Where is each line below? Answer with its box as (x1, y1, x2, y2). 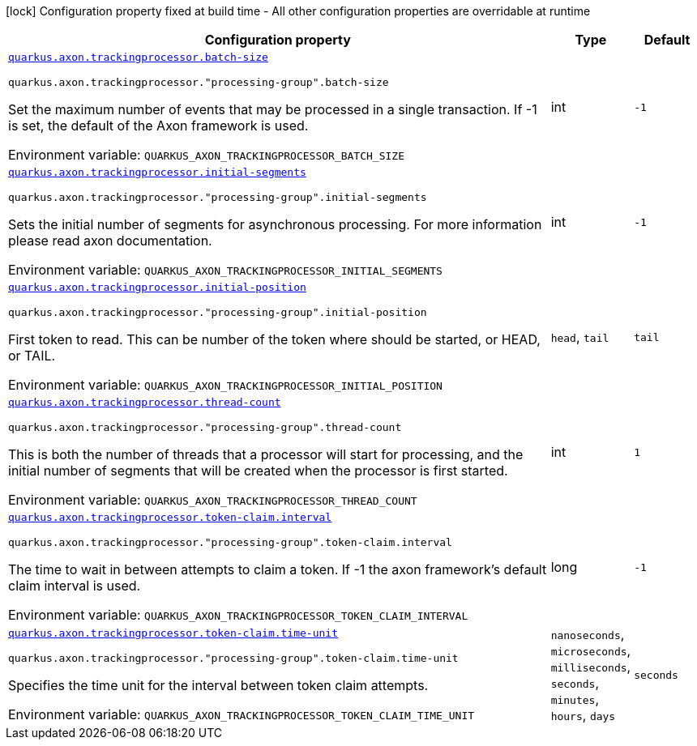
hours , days (550, 707, 616, 723)
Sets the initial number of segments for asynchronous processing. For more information (8, 216, 542, 232)
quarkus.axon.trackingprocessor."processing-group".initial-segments (8, 191, 427, 203)
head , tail (550, 329, 609, 345)
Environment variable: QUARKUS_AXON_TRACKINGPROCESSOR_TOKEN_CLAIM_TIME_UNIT (8, 706, 475, 723)
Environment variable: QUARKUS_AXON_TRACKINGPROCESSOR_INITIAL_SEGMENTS (8, 262, 443, 278)
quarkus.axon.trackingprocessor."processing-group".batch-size (8, 76, 389, 88)
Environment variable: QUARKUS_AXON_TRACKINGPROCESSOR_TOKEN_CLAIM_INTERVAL (8, 607, 468, 623)
